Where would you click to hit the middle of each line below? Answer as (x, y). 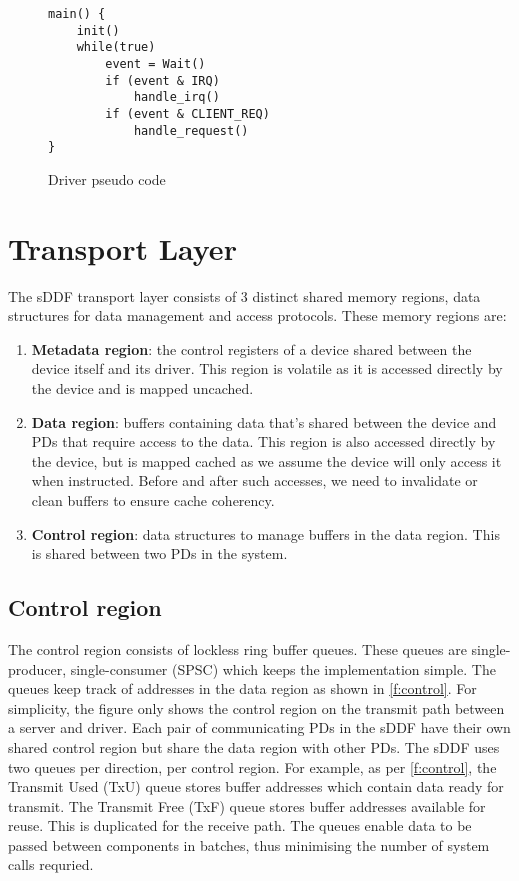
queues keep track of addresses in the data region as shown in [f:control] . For (242, 688)
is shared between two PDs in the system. (159, 553)
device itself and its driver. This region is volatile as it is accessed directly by (267, 368)
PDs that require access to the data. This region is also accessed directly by (263, 441)
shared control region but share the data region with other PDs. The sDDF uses (254, 746)
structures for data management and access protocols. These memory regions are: (257, 315)
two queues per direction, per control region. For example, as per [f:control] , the (252, 766)
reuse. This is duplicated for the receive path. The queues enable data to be (240, 825)
